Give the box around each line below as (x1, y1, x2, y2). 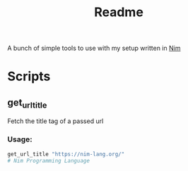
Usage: (7, 134, 33, 144)
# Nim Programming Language (7, 157, 90, 164)
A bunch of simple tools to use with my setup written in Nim (7, 44, 181, 53)
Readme (94, 4, 143, 20)
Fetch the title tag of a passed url (7, 117, 104, 125)
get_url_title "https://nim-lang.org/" (7, 151, 125, 158)
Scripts (7, 68, 51, 84)
